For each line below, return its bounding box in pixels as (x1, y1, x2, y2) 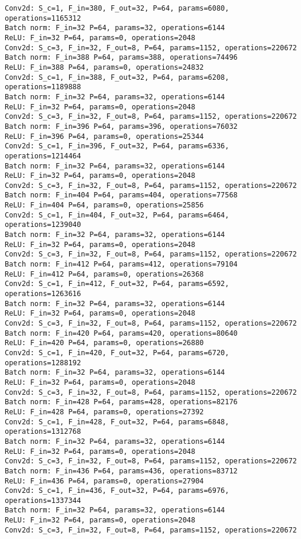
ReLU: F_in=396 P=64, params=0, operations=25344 (5, 132, 204, 141)
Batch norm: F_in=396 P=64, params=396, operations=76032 (5, 122, 238, 131)
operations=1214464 (5, 151, 81, 160)
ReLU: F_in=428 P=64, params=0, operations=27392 (5, 407, 204, 416)
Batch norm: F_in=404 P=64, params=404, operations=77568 (5, 191, 238, 200)
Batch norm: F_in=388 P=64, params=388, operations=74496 (5, 53, 238, 62)
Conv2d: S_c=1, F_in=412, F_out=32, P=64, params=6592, (5, 280, 229, 288)
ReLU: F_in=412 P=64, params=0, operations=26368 (5, 269, 204, 278)
